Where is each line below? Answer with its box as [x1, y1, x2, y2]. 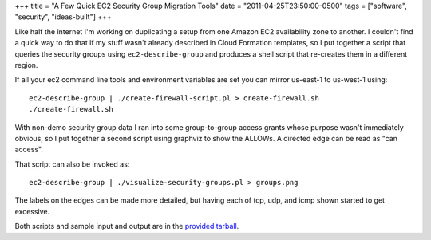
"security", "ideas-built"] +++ [14, 12, 112, 22]
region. [14, 60, 38, 69]
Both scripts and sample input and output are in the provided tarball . [14, 222, 239, 231]
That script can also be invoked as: [14, 159, 130, 169]
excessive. [14, 207, 50, 216]
